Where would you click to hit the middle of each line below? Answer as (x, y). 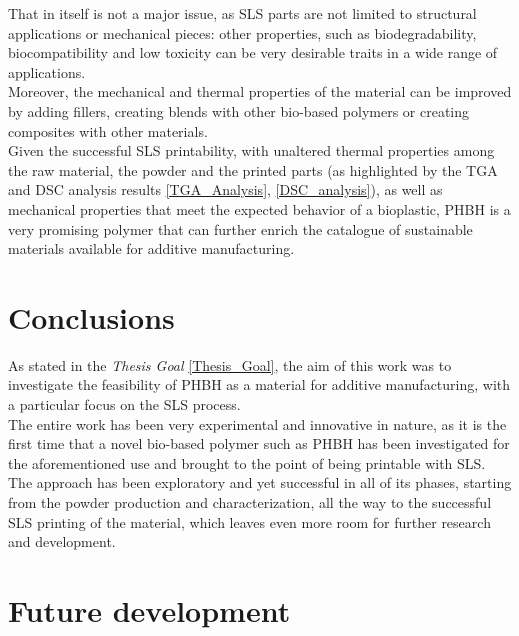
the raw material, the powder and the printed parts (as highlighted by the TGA (253, 169)
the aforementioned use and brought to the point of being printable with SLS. (247, 462)
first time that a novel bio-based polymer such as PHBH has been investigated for (259, 443)
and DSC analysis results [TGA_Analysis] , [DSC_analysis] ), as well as (225, 189)
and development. (62, 541)
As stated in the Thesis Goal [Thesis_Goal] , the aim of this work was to (230, 364)
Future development (149, 609)
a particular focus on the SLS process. (124, 404)
